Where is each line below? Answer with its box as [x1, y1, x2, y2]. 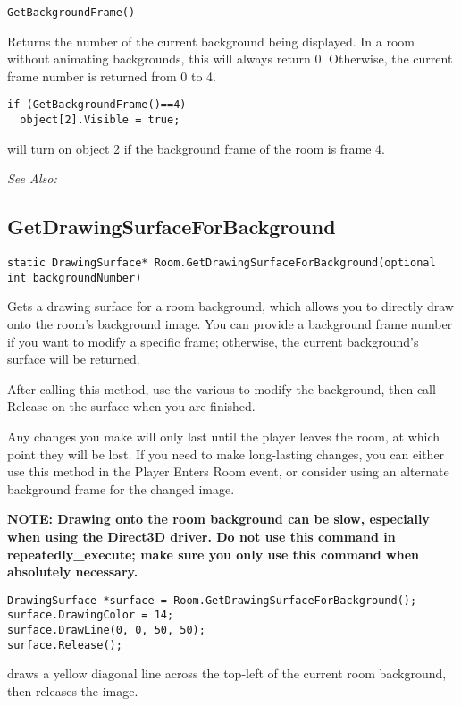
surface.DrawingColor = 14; [7, 609, 174, 622]
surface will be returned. [7, 349, 140, 368]
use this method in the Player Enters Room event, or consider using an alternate [7, 462, 449, 481]
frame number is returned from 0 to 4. [7, 66, 216, 85]
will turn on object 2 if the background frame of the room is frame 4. [7, 139, 386, 157]
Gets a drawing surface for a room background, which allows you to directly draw [7, 297, 454, 315]
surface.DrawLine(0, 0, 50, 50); [7, 624, 205, 637]
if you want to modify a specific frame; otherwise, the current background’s [7, 332, 419, 350]
